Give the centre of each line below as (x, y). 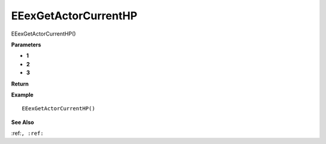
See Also (23, 122)
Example (22, 95)
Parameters (26, 45)
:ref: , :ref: (27, 133)
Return (20, 84)
